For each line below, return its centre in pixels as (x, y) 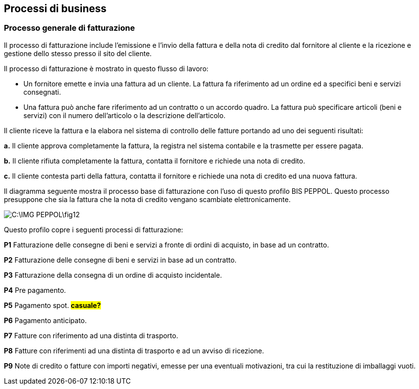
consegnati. (42, 92)
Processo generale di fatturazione (70, 28)
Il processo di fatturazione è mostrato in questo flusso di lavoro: (106, 68)
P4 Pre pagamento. (35, 290)
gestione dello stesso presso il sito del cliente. (78, 53)
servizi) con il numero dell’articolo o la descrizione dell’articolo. (125, 115)
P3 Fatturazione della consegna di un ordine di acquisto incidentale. (113, 275)
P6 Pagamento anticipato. (45, 320)
